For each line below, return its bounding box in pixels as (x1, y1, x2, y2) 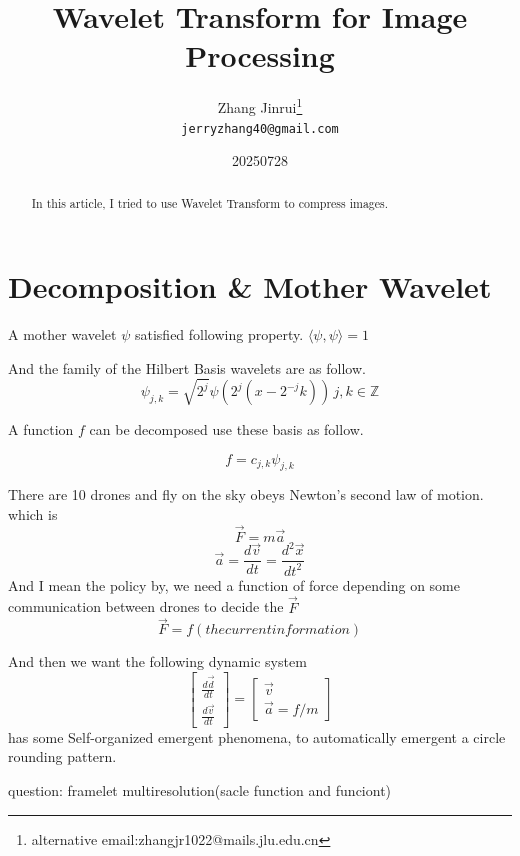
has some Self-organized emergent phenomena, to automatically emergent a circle (8, 726, 506, 747)
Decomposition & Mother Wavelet (8, 266, 492, 307)
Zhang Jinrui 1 (217, 94, 303, 117)
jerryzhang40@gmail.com (181, 121, 339, 136)
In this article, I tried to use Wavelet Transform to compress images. (31, 194, 389, 211)
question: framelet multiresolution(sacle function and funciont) (8, 780, 392, 801)
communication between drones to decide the (8, 596, 284, 617)
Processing (185, 35, 335, 76)
